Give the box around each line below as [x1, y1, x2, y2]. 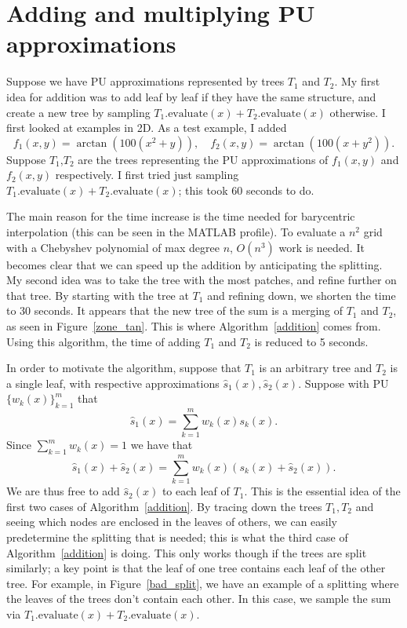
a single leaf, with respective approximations [6, 374, 220, 391]
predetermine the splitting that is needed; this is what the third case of [6, 529, 348, 546]
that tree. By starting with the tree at [6, 287, 189, 303]
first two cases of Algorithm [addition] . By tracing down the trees [6, 498, 322, 514]
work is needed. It [278, 239, 365, 255]
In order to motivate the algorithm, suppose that [6, 360, 242, 376]
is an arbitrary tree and [259, 360, 372, 376]
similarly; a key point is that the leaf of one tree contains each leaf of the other [6, 560, 386, 576]
